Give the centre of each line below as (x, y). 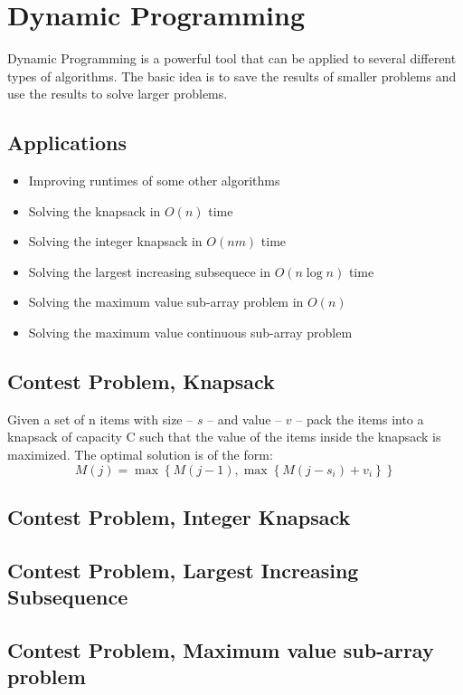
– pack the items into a (360, 419)
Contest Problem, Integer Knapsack (179, 517)
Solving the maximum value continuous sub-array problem (190, 333)
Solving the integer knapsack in (115, 241)
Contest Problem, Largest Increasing (183, 570)
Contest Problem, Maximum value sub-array (221, 650)
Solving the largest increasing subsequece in (149, 271)
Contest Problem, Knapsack (141, 381)
